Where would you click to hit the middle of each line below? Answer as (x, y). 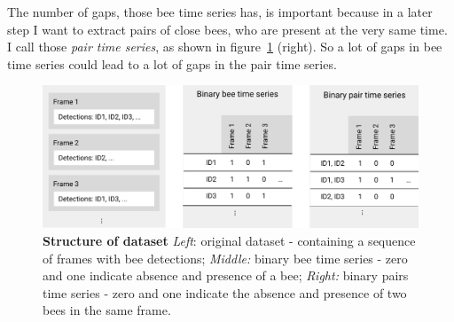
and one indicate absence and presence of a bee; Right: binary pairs (226, 275)
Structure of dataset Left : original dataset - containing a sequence (229, 241)
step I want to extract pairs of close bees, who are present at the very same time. (227, 29)
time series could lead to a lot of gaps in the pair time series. (172, 63)
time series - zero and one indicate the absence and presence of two (225, 292)
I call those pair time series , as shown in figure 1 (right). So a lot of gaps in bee (225, 47)
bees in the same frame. (107, 310)
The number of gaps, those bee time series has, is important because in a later (220, 12)
